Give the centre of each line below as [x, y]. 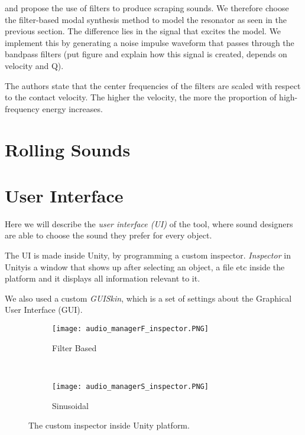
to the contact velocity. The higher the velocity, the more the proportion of [141, 97]
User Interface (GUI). [44, 310]
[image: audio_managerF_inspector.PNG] [130, 329]
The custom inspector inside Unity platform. [109, 425]
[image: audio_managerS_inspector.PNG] [130, 386]
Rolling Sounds [68, 149]
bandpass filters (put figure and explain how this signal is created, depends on [146, 54]
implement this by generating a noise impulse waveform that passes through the [150, 42]
